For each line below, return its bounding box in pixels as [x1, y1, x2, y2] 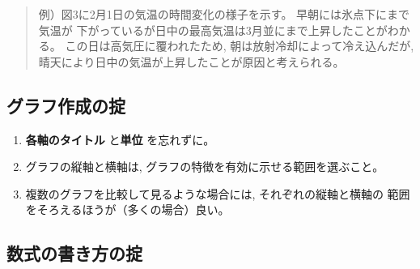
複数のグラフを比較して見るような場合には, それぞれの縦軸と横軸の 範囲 [25, 185, 410, 202]
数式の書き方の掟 [6, 241, 142, 266]
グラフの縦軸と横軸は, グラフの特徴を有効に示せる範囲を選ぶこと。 [25, 158, 384, 175]
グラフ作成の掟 [6, 92, 125, 117]
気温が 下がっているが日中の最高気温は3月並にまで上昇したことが [38, 21, 388, 38]
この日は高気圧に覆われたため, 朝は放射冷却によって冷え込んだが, [65, 37, 414, 54]
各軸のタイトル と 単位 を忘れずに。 [25, 130, 215, 147]
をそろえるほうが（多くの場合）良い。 [25, 201, 230, 218]
